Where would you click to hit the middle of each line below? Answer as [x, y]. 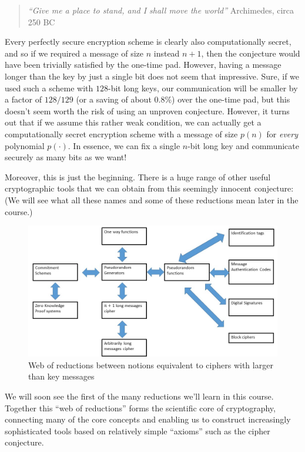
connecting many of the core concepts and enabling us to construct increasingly [148, 419]
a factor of [24, 99]
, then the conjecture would [251, 53]
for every [282, 133]
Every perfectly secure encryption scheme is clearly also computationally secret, [148, 42]
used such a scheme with [49, 88]
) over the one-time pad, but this [231, 99]
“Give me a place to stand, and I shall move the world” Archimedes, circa [161, 10]
